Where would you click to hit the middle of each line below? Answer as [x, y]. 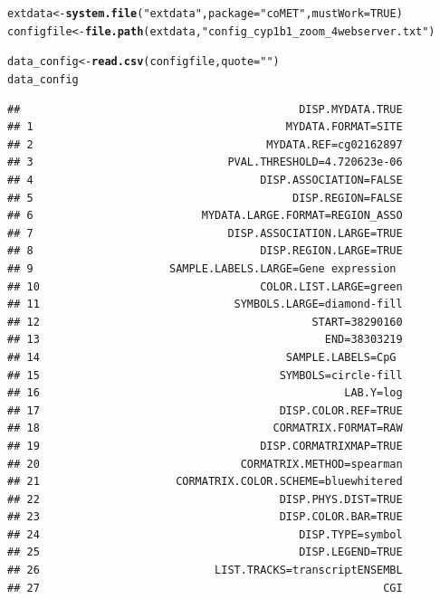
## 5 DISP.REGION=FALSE [205, 198]
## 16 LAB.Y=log [205, 393]
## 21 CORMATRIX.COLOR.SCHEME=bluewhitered [205, 482]
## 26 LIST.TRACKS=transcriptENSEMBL [205, 570]
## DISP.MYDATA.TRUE [205, 109]
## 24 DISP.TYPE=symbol [205, 534]
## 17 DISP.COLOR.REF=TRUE [205, 410]
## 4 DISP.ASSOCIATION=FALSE [205, 180]
